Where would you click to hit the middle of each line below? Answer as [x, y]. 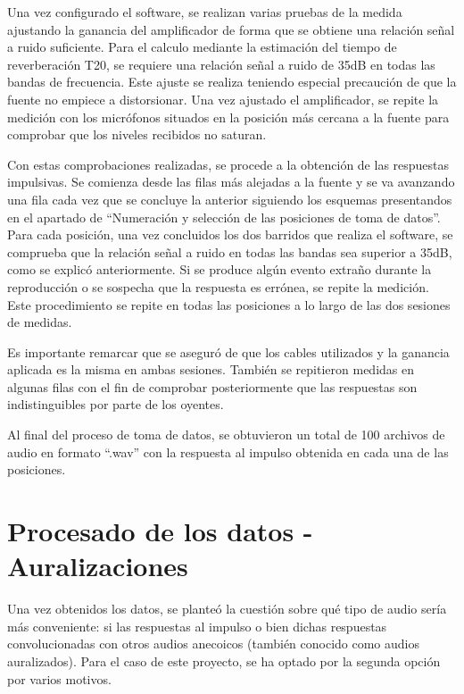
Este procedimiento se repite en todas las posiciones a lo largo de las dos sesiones [229, 304]
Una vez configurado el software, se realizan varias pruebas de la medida [205, 12]
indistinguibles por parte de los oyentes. [116, 404]
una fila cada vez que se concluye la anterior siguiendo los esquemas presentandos [230, 199]
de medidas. [40, 322]
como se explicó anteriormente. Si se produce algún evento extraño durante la [220, 269]
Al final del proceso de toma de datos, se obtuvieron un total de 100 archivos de [226, 435]
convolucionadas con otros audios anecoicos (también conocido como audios [214, 644]
